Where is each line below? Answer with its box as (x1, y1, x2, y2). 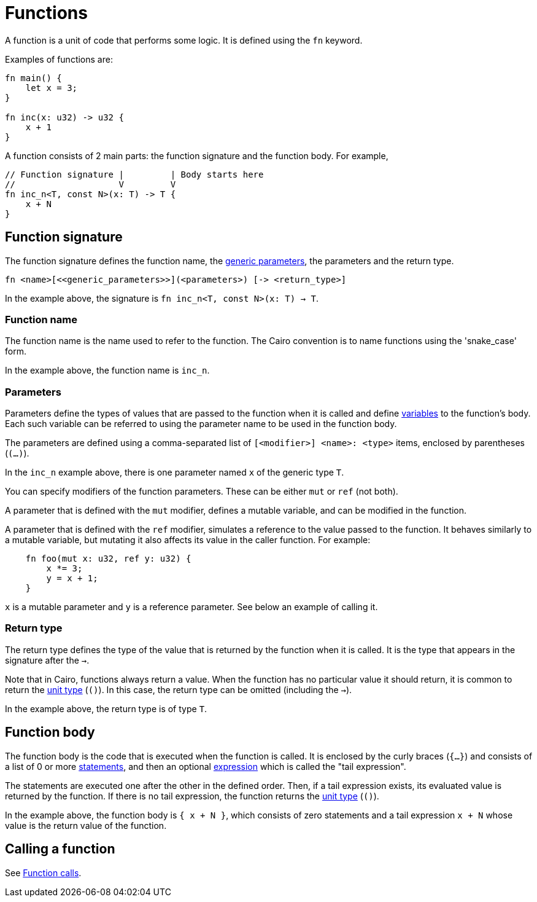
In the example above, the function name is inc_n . (5, 365, 210, 376)
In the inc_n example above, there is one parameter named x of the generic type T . (5, 467, 344, 478)
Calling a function (5, 841, 115, 857)
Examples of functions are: (5, 53, 113, 65)
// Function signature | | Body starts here (5, 169, 264, 179)
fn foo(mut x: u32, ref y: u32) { (25, 554, 191, 564)
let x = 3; (25, 82, 78, 93)
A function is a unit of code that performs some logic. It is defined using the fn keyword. (5, 34, 363, 45)
